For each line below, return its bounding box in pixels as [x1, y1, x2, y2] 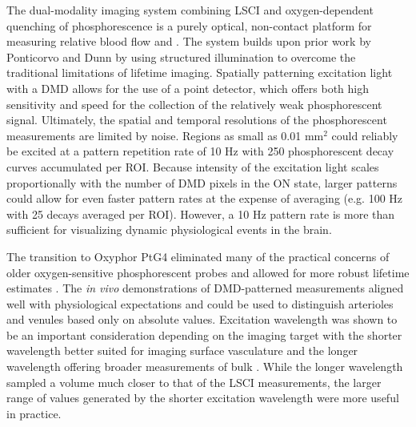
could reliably [331, 127, 398, 143]
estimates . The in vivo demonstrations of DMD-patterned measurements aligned [6, 280, 404, 296]
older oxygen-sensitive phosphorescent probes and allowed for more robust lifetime [6, 264, 410, 280]
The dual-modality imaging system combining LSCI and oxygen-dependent [6, 2, 374, 18]
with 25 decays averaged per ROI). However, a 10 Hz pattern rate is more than [6, 205, 395, 222]
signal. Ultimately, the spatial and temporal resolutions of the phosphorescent [6, 111, 387, 128]
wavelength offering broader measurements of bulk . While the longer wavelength [6, 358, 403, 375]
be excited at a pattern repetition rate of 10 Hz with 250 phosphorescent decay [6, 143, 394, 159]
